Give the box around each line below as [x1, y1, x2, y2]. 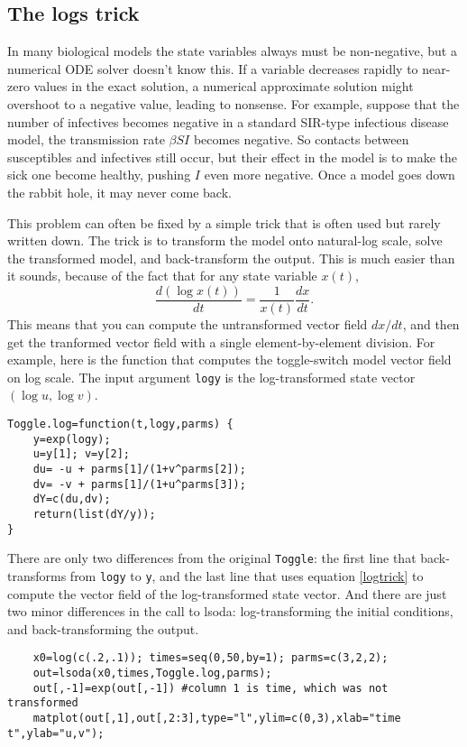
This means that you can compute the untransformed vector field [7, 314, 368, 333]
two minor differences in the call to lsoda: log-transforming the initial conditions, [7, 602, 453, 621]
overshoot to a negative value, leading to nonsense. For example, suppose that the [7, 94, 460, 113]
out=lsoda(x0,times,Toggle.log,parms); [32, 667, 272, 680]
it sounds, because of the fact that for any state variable [7, 266, 317, 285]
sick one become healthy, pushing [7, 165, 191, 184]
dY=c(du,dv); [32, 493, 111, 506]
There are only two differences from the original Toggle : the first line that [7, 549, 417, 567]
